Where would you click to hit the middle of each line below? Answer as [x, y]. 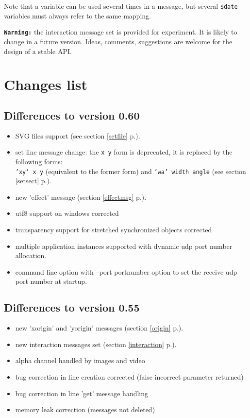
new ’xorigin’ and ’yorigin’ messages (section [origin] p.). [99, 328]
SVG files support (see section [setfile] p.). [78, 135]
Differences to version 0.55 [72, 307]
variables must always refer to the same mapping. [77, 15]
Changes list [46, 84]
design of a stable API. [38, 51]
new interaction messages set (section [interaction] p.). [96, 344]
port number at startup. [51, 281]
